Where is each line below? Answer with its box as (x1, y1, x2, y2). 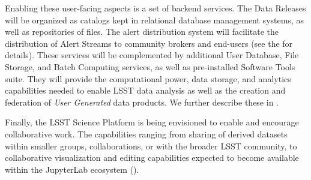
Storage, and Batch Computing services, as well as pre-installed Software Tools (5, 60, 295, 73)
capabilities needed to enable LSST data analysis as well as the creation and (5, 84, 286, 97)
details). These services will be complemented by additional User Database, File (5, 49, 299, 61)
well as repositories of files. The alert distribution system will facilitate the (5, 25, 279, 38)
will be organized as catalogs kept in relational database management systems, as (5, 13, 304, 26)
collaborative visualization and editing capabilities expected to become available (5, 151, 299, 164)
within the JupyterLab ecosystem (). (5, 163, 139, 175)
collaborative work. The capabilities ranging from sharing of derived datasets (5, 127, 288, 140)
